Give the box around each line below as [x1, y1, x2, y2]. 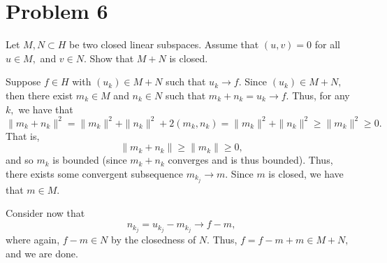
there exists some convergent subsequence [6, 166, 183, 180]
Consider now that [6, 206, 85, 220]
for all [314, 37, 340, 52]
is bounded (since [52, 152, 127, 167]
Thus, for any [292, 87, 350, 102]
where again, [6, 232, 60, 247]
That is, [6, 128, 40, 143]
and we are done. [6, 246, 78, 260]
